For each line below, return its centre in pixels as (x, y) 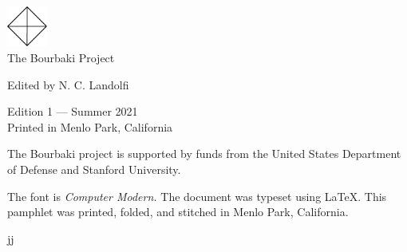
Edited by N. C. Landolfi (68, 84)
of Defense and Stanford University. (94, 169)
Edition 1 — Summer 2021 (73, 111)
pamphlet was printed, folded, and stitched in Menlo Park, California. (178, 212)
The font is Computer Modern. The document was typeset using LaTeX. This (197, 196)
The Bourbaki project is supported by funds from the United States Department (204, 154)
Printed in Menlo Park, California (90, 126)
